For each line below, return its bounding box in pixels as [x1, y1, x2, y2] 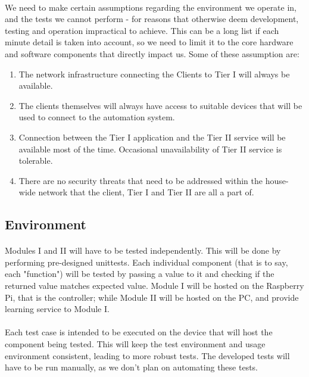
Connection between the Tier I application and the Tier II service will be [18, 130, 286, 143]
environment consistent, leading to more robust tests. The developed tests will [5, 349, 290, 362]
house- [265, 174, 289, 186]
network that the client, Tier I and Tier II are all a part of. [38, 186, 254, 198]
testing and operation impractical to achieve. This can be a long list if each [5, 24, 279, 36]
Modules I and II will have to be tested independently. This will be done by [5, 244, 281, 257]
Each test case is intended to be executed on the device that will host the [5, 326, 273, 338]
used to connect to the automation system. [18, 111, 175, 123]
